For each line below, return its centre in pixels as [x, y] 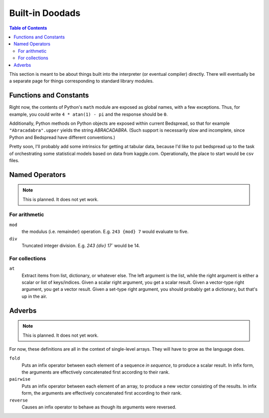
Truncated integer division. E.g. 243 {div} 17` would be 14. [81, 246]
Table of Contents [28, 28]
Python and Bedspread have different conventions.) [62, 137]
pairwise [20, 379]
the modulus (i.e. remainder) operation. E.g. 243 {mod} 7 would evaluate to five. [105, 231]
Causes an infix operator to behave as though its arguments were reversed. [99, 407]
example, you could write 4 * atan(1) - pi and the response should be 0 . [88, 114]
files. [14, 160]
